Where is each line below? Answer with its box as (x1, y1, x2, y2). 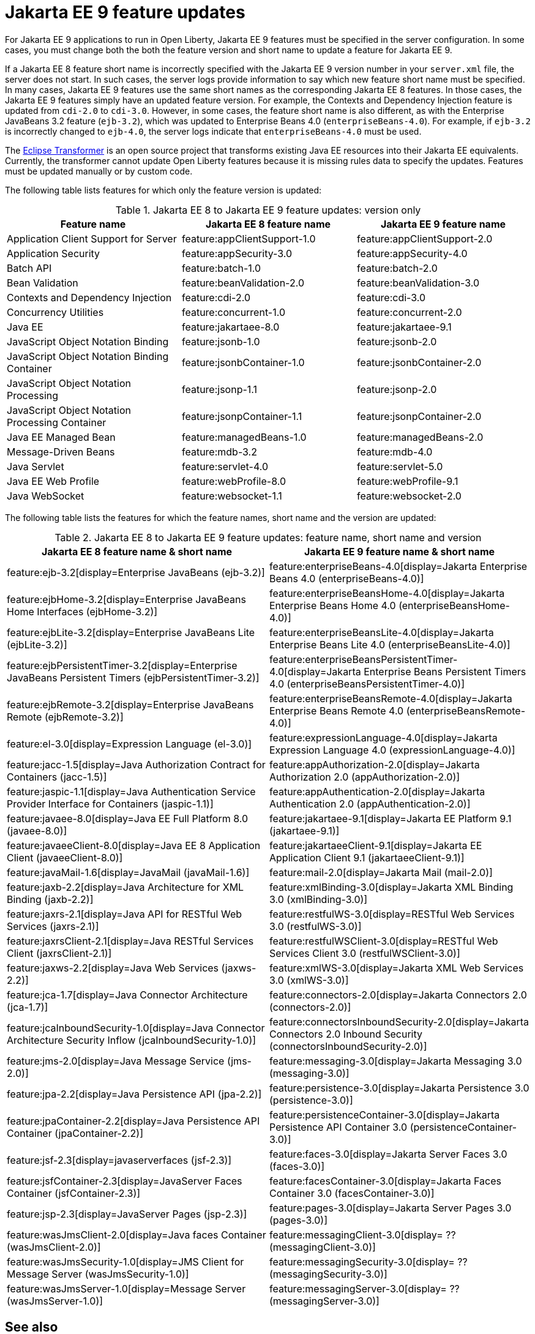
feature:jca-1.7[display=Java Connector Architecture (7, 988, 248, 1001)
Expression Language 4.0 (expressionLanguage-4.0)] (269, 743, 515, 756)
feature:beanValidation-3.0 (356, 276, 480, 289)
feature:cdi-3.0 (356, 291, 426, 304)
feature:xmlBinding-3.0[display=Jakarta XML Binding (269, 880, 514, 893)
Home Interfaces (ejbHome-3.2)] (7, 605, 158, 618)
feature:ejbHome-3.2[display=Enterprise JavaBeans (7, 593, 246, 605)
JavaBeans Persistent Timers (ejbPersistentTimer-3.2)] (7, 671, 260, 684)
